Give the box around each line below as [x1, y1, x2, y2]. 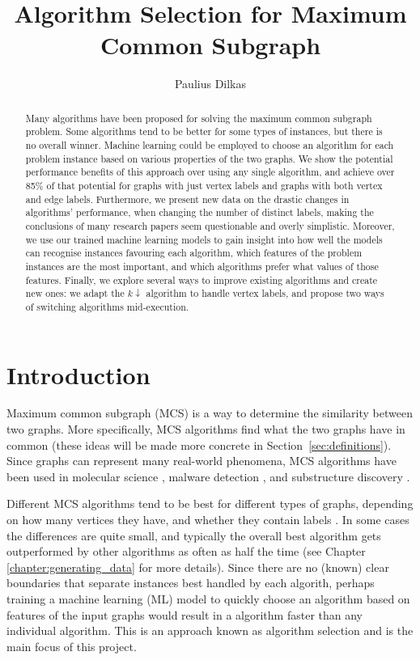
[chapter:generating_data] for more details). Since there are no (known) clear [6, 558, 389, 575]
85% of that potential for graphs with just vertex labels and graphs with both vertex [25, 178, 383, 192]
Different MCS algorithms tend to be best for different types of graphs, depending [6, 495, 414, 512]
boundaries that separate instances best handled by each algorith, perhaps [6, 574, 375, 591]
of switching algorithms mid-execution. [25, 299, 189, 313]
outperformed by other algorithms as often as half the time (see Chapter [6, 543, 366, 560]
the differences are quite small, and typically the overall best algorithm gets [6, 527, 381, 544]
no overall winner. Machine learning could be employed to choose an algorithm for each [25, 138, 394, 152]
